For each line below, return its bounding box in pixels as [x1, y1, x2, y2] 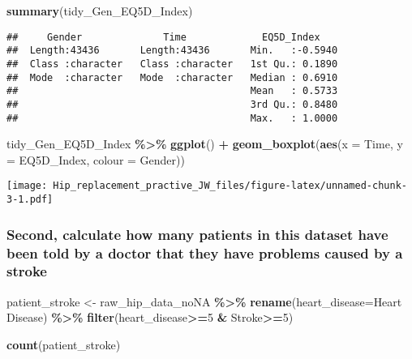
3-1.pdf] [6, 194, 54, 206]
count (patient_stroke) [6, 335, 121, 353]
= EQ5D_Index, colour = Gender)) [6, 151, 185, 168]
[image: [6, 180, 48, 192]
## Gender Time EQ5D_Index [6, 31, 320, 43]
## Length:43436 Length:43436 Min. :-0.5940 [6, 45, 338, 57]
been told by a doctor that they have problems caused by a [6, 242, 403, 263]
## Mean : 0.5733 [6, 85, 338, 97]
